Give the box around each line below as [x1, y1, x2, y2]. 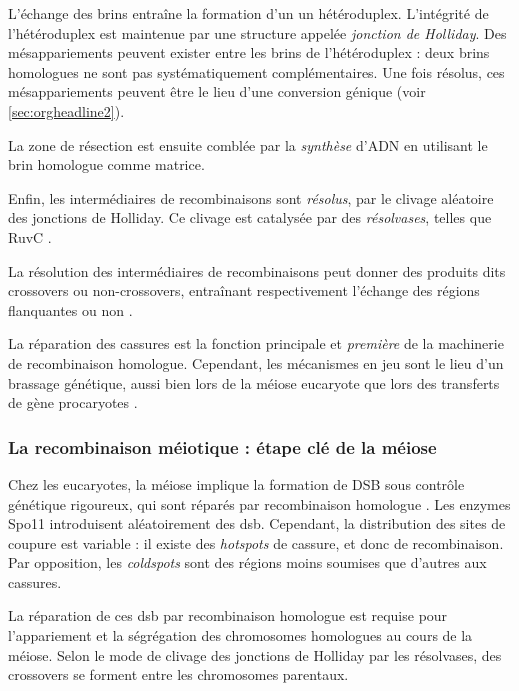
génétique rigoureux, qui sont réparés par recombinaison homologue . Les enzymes [8, 493, 511, 514]
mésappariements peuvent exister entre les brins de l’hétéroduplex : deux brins [8, 42, 490, 63]
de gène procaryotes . [8, 392, 138, 413]
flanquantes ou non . [8, 299, 133, 320]
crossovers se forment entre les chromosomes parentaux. [8, 664, 349, 685]
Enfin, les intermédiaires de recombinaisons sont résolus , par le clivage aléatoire [8, 187, 494, 208]
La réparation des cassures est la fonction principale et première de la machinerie [8, 333, 504, 354]
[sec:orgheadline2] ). [8, 100, 125, 121]
